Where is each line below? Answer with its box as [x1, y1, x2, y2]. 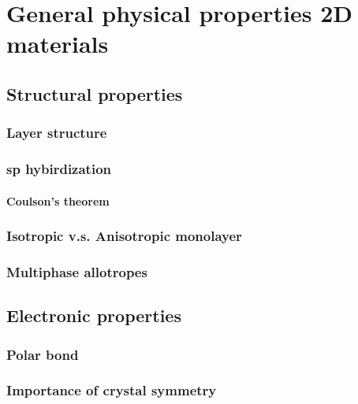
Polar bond [6, 344, 79, 364]
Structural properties [6, 81, 183, 106]
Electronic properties [6, 303, 181, 328]
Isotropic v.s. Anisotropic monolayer [6, 226, 242, 246]
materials [6, 28, 109, 60]
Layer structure [6, 123, 107, 143]
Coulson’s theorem [6, 192, 110, 209]
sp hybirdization [6, 159, 112, 179]
